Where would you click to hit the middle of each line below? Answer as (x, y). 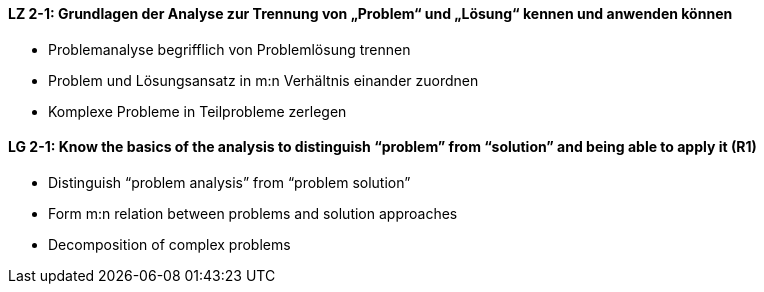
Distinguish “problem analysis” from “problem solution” (229, 182)
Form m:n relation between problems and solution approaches (253, 213)
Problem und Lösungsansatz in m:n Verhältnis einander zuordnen (263, 80)
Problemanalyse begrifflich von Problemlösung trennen (229, 49)
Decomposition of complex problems (169, 244)
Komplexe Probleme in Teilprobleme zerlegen (197, 111)
